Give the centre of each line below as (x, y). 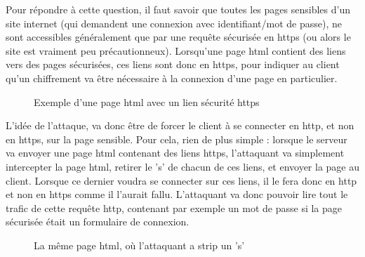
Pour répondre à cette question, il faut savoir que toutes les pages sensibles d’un (178, 9)
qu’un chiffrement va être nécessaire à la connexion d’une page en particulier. (172, 78)
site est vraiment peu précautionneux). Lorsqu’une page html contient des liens (176, 50)
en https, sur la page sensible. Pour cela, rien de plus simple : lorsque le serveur (177, 139)
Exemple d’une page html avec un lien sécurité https (147, 101)
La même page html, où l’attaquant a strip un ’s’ (139, 245)
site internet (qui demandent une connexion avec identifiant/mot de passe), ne (174, 23)
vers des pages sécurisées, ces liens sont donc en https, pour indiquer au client (173, 64)
